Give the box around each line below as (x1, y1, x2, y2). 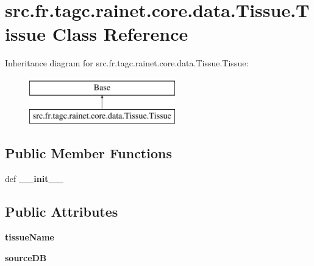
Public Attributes (5, 202, 118, 221)
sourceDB (5, 251, 47, 264)
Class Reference (52, 21, 188, 46)
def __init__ (5, 172, 63, 185)
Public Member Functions (5, 144, 172, 163)
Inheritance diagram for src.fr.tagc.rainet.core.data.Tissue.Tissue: (5, 57, 249, 69)
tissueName (5, 231, 54, 243)
